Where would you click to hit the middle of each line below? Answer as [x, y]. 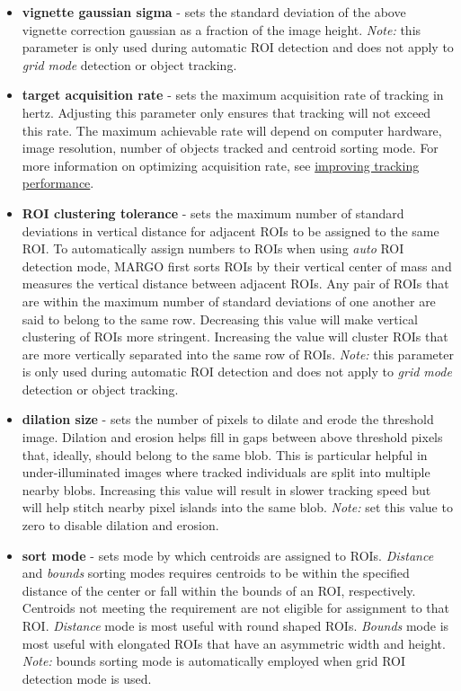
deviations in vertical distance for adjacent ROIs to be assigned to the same [230, 230]
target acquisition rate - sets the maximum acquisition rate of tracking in [233, 95]
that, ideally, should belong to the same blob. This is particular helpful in [225, 454]
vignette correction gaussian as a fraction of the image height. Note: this [222, 29]
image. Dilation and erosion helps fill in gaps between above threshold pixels [232, 437]
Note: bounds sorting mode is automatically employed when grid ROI [214, 661]
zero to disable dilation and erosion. [120, 525]
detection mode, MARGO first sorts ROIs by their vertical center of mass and [237, 266]
